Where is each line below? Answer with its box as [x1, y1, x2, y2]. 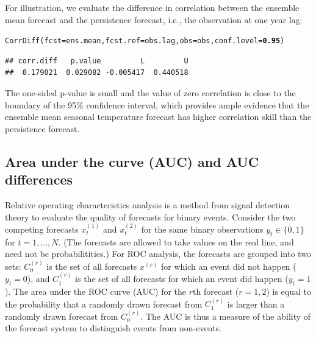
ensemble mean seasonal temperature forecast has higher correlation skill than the [5, 110, 312, 123]
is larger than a [227, 297, 285, 310]
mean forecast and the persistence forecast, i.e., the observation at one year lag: [5, 13, 303, 26]
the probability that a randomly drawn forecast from [5, 297, 203, 310]
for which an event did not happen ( [161, 259, 296, 272]
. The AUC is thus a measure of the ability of [140, 309, 311, 322]
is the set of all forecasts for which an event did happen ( [75, 272, 289, 285]
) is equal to [266, 285, 312, 297]
